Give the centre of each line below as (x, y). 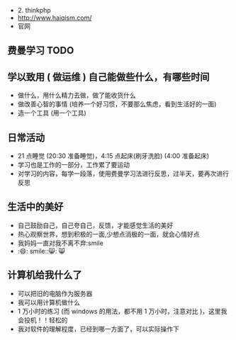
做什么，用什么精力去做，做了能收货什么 (77, 96)
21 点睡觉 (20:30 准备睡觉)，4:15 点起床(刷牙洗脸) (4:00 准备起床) (113, 156)
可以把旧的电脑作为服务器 (55, 293)
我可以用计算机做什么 (49, 302)
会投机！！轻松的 (43, 320)
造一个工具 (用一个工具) (52, 113)
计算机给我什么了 (45, 275)
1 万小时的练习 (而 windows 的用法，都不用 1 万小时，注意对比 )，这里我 (122, 311)
